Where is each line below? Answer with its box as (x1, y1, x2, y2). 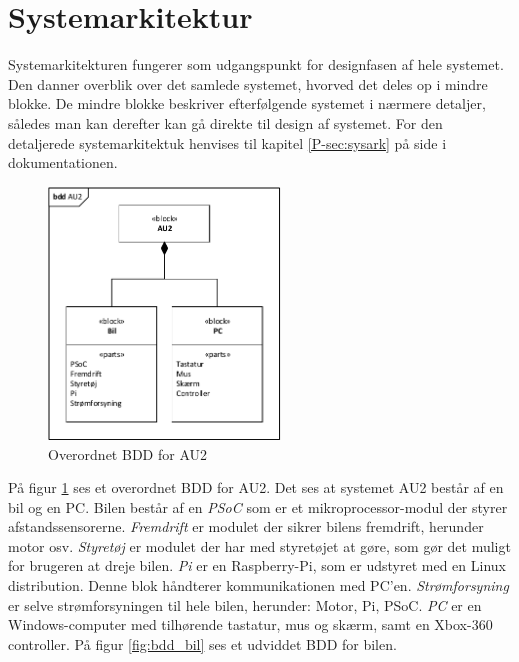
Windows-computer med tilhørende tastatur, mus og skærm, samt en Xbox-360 (8, 614, 493, 635)
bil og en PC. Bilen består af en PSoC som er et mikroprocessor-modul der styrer (8, 496, 508, 517)
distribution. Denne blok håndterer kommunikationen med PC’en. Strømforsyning (8, 575, 509, 596)
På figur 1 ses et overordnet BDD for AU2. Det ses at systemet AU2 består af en (8, 477, 504, 498)
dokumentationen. (8, 152, 118, 173)
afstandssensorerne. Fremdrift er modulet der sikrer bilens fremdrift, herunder (8, 516, 484, 537)
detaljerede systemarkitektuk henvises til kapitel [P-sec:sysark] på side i (8, 132, 447, 153)
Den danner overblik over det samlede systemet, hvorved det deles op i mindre (8, 73, 488, 94)
